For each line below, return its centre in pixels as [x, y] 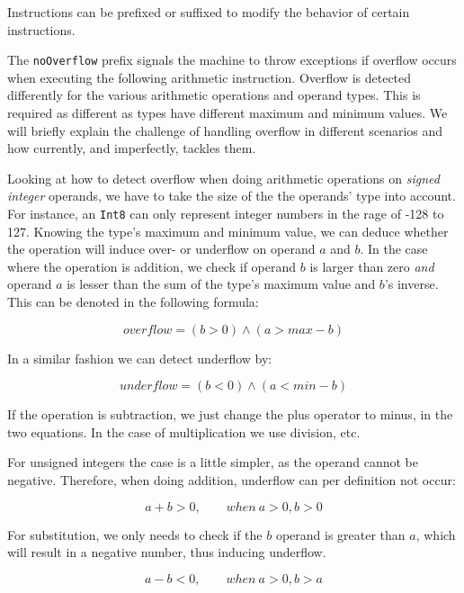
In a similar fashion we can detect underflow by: [140, 358]
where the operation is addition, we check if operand [152, 266]
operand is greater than [340, 534]
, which [436, 534]
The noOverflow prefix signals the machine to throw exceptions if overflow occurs [232, 60]
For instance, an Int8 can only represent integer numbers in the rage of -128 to [226, 213]
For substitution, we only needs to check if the [135, 534]
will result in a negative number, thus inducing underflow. [167, 552]
